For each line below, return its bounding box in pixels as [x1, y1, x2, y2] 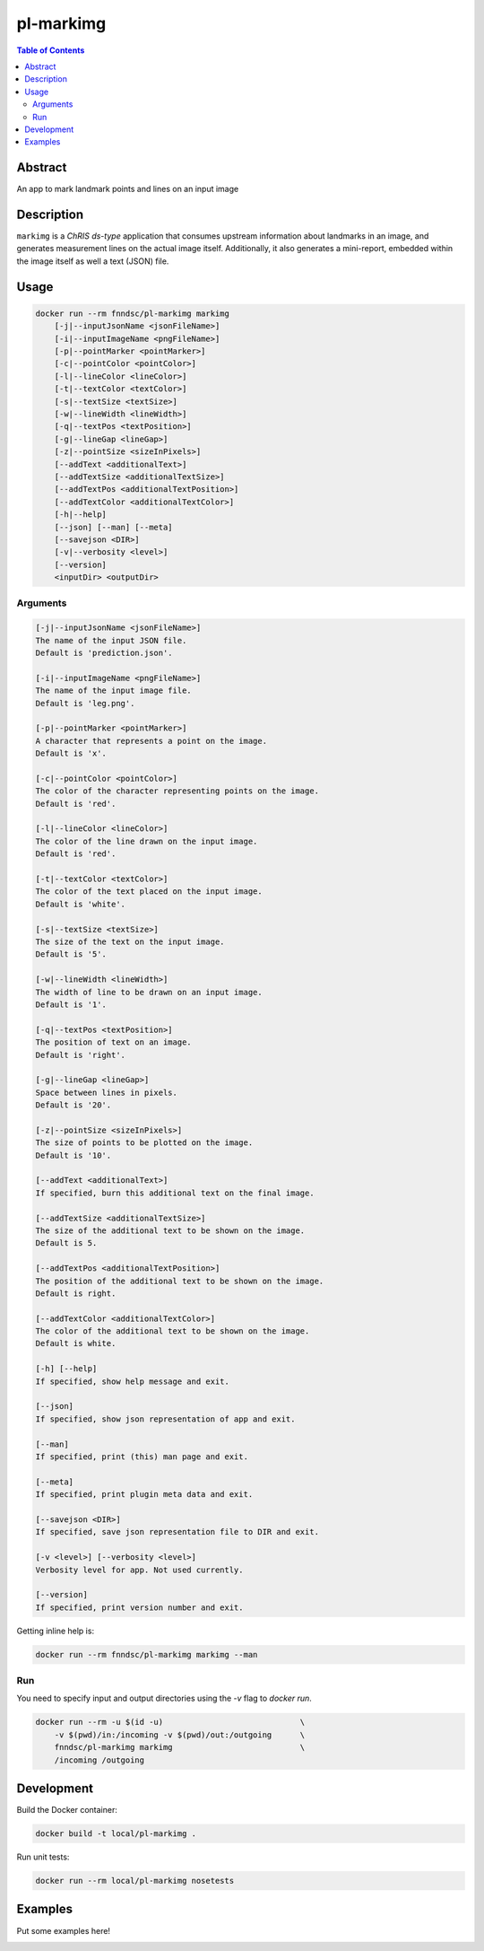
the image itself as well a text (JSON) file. [16, 256, 169, 267]
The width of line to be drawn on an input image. [35, 987, 264, 997]
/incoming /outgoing [54, 1754, 145, 1765]
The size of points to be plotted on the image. [35, 1138, 254, 1148]
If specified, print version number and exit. [35, 1602, 244, 1613]
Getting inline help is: [16, 1625, 94, 1636]
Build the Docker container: [16, 1805, 118, 1815]
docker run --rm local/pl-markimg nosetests [35, 1876, 235, 1885]
